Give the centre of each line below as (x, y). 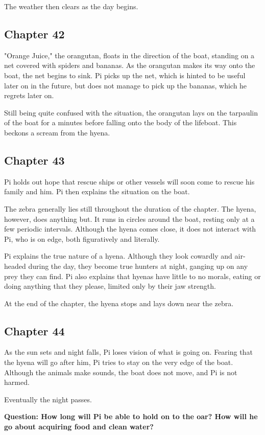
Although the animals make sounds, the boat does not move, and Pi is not (121, 372)
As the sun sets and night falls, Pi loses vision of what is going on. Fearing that (128, 352)
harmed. (17, 382)
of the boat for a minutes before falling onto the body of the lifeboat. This (121, 122)
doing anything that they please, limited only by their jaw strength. (110, 286)
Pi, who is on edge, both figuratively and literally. (82, 238)
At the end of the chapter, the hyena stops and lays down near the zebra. (119, 303)
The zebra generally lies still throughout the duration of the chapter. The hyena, (130, 208)
